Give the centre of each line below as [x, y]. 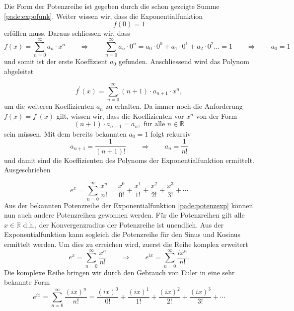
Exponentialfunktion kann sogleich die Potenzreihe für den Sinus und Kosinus [122, 234]
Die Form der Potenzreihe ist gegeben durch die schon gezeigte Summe [112, 6]
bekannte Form [27, 282]
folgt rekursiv [171, 133]
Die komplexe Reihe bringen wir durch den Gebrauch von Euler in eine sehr [119, 272]
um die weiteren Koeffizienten [49, 106]
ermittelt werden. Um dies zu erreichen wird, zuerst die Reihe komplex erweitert [126, 244]
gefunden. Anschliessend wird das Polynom [184, 61]
